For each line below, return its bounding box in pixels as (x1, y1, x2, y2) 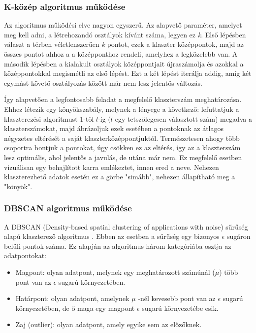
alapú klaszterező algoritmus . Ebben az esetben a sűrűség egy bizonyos (4, 231, 220, 241)
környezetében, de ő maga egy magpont (15, 302, 135, 313)
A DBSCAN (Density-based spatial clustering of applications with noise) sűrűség (4, 221, 248, 232)
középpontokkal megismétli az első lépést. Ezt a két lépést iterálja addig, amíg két (4, 68, 252, 78)
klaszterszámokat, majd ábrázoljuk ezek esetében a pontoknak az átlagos (4, 123, 224, 133)
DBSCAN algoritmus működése (4, 202, 132, 214)
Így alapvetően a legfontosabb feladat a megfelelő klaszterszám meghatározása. (4, 94, 242, 104)
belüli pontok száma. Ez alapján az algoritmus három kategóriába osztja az (4, 240, 231, 251)
